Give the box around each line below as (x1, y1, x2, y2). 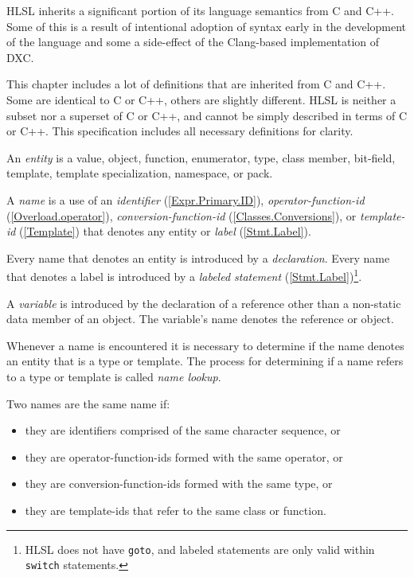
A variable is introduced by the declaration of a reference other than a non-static (6, 294, 401, 311)
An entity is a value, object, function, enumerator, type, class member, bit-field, (6, 149, 396, 166)
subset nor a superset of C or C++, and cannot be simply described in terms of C (6, 107, 408, 123)
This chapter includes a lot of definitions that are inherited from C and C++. (6, 76, 386, 92)
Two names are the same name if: (6, 395, 170, 411)
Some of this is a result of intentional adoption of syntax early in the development (6, 18, 407, 34)
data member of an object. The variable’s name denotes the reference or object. (6, 310, 394, 327)
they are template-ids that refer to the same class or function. (25, 501, 326, 518)
